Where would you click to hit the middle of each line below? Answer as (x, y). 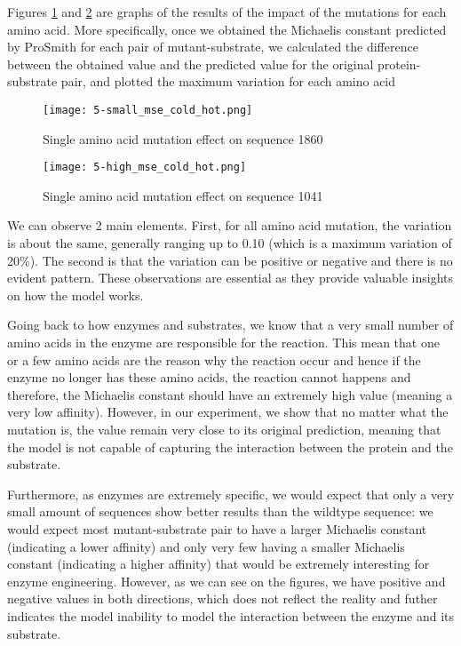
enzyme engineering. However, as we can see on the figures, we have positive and (227, 581)
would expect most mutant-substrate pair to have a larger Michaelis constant (217, 528)
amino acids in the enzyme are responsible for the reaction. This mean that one (223, 343)
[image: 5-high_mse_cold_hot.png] (145, 167)
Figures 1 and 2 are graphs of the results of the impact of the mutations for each (227, 12)
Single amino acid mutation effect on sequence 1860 (183, 138)
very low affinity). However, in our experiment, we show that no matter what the (228, 412)
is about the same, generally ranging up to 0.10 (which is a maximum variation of (230, 243)
